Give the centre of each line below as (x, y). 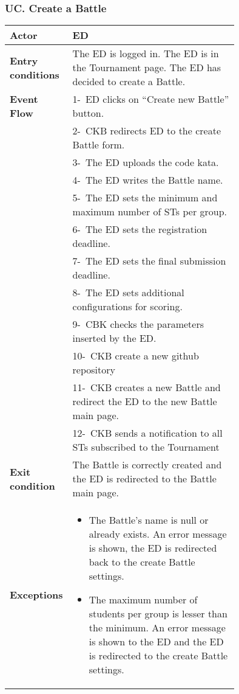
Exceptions (36, 595)
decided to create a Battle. (129, 82)
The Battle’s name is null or (149, 520)
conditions (35, 74)
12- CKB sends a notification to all (147, 433)
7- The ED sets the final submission (149, 261)
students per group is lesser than (158, 614)
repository (94, 370)
